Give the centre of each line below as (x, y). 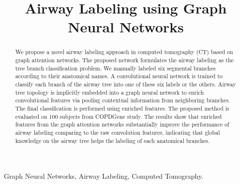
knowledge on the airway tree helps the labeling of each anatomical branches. (112, 140)
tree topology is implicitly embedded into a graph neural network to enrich (110, 92)
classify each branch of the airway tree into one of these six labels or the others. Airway (126, 84)
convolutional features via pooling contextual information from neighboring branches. (123, 100)
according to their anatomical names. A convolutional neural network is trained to (119, 76)
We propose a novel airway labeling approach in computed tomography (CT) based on (124, 52)
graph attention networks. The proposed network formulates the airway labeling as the (124, 60)
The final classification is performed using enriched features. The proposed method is (122, 108)
